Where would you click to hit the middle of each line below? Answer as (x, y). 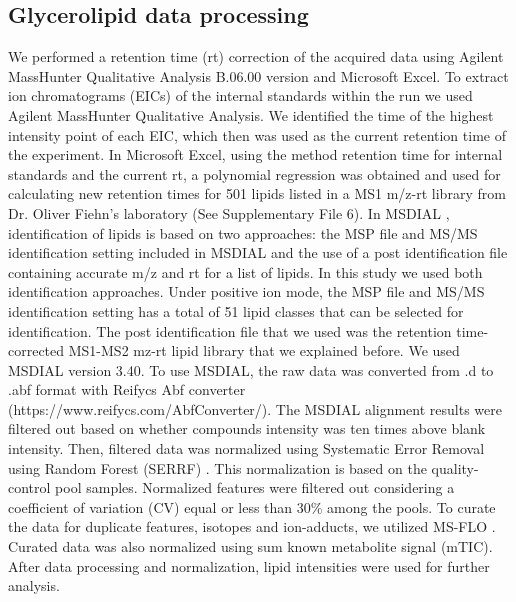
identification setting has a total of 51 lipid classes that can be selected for (236, 310)
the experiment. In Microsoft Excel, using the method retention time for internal (255, 154)
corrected (36, 350)
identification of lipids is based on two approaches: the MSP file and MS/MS (243, 232)
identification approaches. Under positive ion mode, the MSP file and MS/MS (246, 291)
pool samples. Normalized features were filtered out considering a (255, 487)
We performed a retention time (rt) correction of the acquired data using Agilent (256, 56)
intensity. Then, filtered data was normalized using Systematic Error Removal (246, 448)
